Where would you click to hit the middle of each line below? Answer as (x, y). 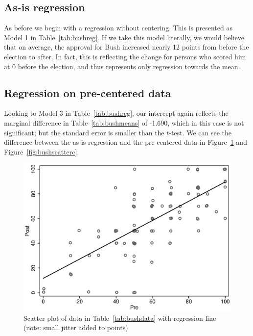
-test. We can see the (200, 132)
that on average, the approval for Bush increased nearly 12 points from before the (126, 47)
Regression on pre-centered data (88, 92)
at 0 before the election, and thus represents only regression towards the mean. (122, 66)
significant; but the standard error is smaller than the (84, 132)
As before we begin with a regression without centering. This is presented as (118, 28)
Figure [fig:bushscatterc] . (42, 151)
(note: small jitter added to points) (76, 327)
